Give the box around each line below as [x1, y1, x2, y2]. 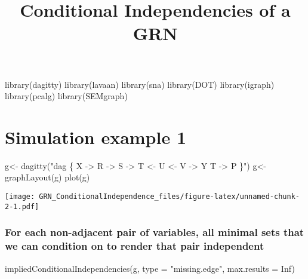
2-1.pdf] [5, 202, 39, 211]
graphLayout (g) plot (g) [5, 171, 90, 183]
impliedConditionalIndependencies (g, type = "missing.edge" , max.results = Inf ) [5, 262, 295, 274]
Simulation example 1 [5, 124, 187, 149]
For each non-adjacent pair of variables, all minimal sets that [5, 225, 304, 240]
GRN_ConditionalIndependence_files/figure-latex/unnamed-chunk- [39, 192, 300, 201]
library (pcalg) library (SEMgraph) [5, 90, 128, 102]
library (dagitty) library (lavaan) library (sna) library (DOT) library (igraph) [5, 78, 275, 90]
